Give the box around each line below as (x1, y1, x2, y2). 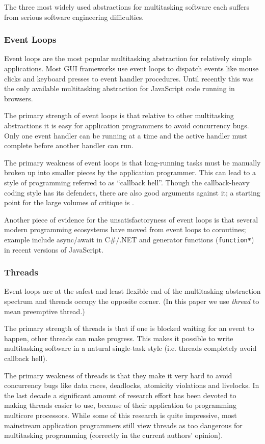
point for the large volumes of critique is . (4, 197, 135, 208)
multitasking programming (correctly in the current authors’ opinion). (4, 430, 223, 440)
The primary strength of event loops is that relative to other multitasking (4, 110, 234, 121)
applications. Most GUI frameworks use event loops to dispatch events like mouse (4, 63, 259, 73)
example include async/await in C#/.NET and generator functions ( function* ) (4, 234, 254, 244)
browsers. (4, 93, 33, 103)
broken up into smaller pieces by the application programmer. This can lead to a (4, 167, 256, 178)
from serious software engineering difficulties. (4, 11, 144, 22)
